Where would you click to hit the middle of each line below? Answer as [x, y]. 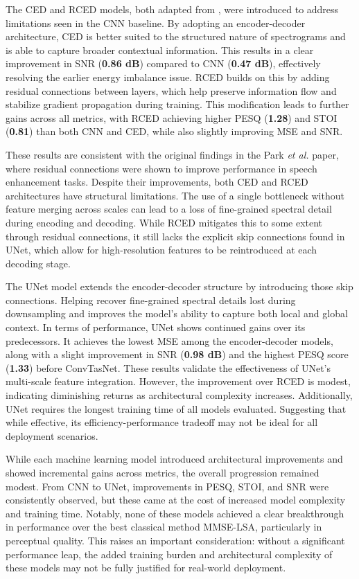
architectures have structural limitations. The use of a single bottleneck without [175, 195]
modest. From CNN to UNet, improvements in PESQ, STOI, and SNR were [167, 486]
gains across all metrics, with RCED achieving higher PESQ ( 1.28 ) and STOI [172, 117]
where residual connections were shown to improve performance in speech [161, 168]
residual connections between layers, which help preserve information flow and [171, 90]
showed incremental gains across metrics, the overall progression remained [163, 472]
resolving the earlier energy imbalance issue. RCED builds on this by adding [168, 77]
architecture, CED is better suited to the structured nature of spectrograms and [176, 36]
